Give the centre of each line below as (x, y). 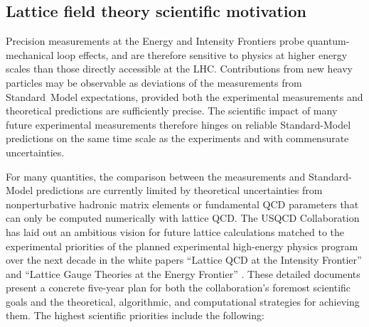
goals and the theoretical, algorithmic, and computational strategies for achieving (183, 301)
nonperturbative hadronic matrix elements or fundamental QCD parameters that (182, 204)
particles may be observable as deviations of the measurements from (154, 82)
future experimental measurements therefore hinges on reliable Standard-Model (178, 124)
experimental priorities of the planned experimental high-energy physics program (182, 246)
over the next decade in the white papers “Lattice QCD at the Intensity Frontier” (184, 260)
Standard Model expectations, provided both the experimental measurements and (184, 96)
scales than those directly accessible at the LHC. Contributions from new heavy (180, 69)
